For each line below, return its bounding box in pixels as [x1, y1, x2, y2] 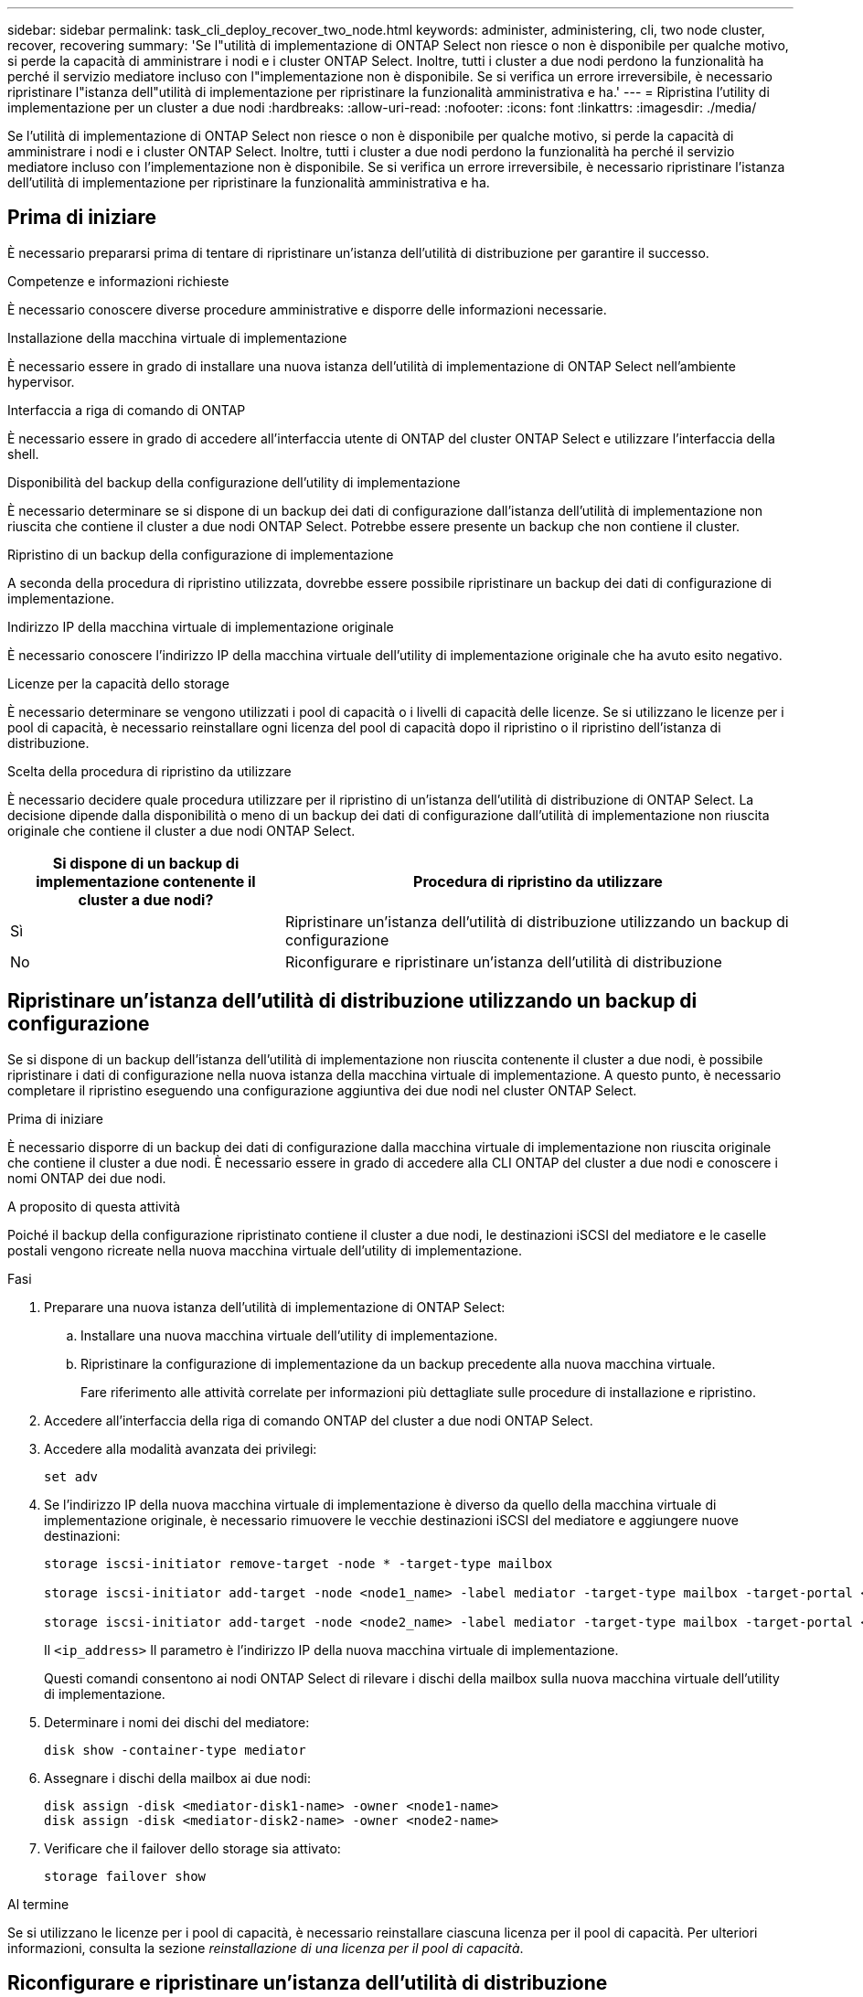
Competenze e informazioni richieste [7, 272, 229, 289]
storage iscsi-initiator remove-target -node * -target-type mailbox [44, 1555, 553, 1571]
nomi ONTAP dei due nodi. [7, 1169, 166, 1186]
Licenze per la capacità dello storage [7, 675, 229, 691]
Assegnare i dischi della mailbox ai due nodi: [44, 1769, 311, 1786]
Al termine [7, 1896, 69, 1912]
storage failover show [44, 1868, 207, 1884]
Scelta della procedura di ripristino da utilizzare [7, 763, 292, 779]
